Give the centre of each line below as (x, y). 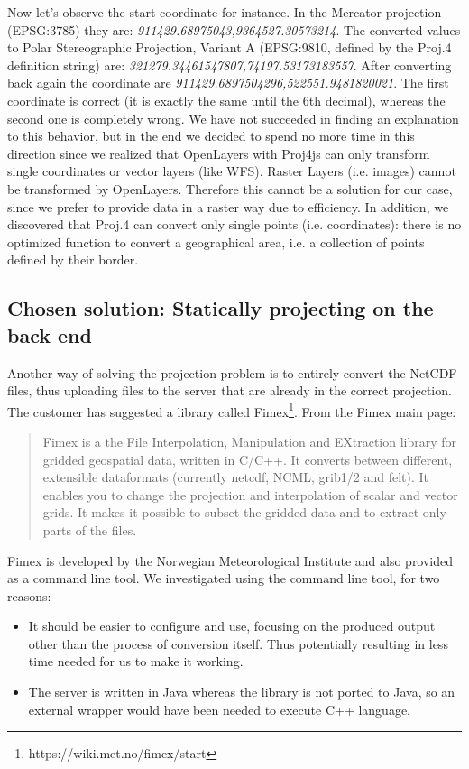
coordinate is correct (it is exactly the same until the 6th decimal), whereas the (226, 100)
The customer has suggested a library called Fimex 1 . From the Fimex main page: (232, 410)
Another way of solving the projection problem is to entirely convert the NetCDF (232, 372)
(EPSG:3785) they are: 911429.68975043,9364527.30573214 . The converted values (234, 29)
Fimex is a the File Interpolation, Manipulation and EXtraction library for (250, 441)
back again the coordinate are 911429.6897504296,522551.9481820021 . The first (228, 83)
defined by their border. (73, 259)
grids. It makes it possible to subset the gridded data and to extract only (244, 512)
